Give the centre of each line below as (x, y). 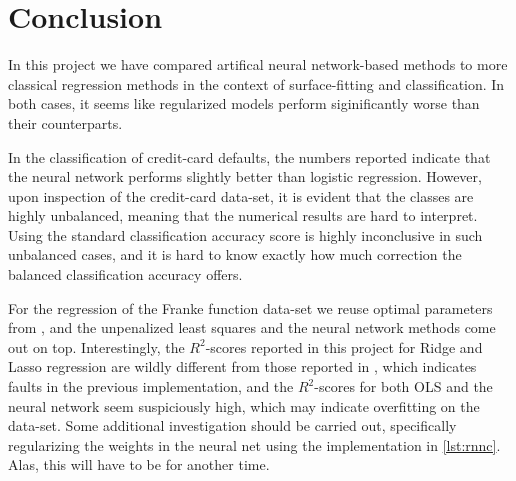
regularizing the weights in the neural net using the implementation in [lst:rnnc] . (254, 444)
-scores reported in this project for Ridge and (344, 346)
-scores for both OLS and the (403, 386)
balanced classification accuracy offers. (125, 274)
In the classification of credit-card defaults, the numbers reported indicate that (249, 156)
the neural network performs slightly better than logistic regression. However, (245, 176)
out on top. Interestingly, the (96, 346)
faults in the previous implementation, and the (151, 386)
